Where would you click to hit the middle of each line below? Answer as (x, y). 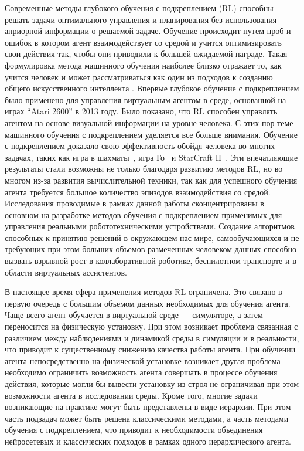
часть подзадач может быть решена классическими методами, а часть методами (147, 418)
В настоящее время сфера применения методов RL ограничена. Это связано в (144, 292)
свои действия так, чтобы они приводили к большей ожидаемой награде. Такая (146, 54)
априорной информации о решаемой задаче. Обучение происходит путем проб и (148, 31)
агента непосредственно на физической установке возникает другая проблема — (148, 360)
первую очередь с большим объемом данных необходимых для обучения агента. (148, 303)
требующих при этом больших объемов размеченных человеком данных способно (151, 249)
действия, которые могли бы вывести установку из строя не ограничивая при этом (152, 384)
